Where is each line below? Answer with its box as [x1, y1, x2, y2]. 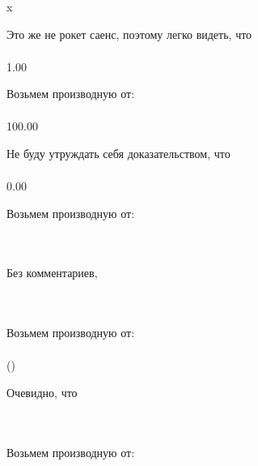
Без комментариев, [6, 264, 98, 281]
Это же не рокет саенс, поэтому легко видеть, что [6, 25, 252, 42]
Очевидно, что [6, 383, 78, 400]
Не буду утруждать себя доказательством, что [6, 145, 231, 161]
